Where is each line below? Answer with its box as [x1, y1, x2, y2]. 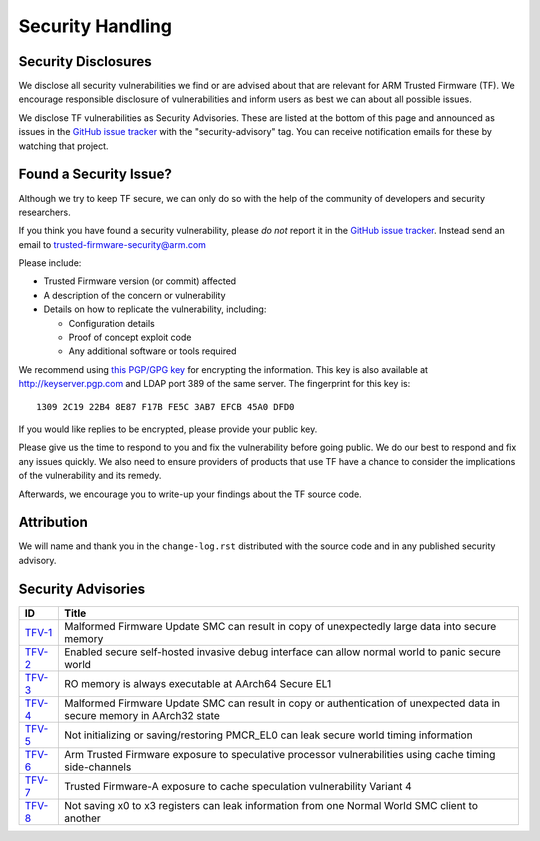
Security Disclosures [18, 53, 152, 70]
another [63, 811, 102, 825]
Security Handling [18, 15, 172, 37]
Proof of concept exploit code [68, 331, 192, 344]
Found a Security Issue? [18, 166, 172, 183]
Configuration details [68, 317, 155, 329]
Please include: [18, 257, 82, 269]
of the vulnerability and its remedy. [18, 470, 162, 482]
